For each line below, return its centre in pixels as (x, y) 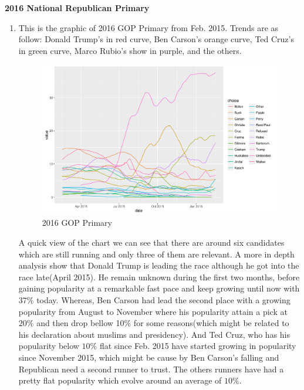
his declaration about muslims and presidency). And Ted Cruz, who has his (154, 334)
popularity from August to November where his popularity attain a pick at (153, 311)
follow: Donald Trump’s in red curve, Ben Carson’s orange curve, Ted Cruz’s (156, 39)
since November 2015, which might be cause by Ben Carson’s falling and (149, 357)
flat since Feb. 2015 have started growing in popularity (198, 346)
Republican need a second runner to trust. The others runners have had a (151, 369)
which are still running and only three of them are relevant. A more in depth (156, 254)
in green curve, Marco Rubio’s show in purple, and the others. (130, 50)
